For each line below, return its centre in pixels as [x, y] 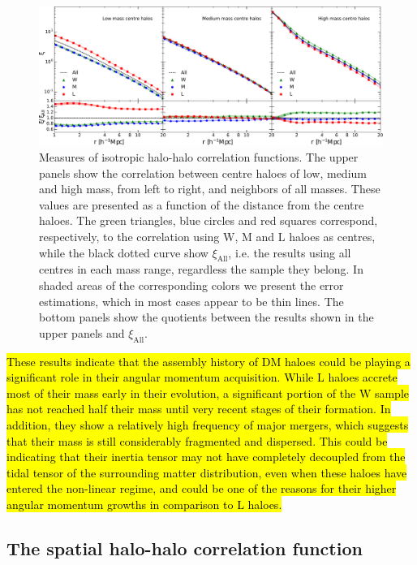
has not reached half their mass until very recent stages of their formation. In [199, 409]
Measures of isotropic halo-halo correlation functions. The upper [199, 157]
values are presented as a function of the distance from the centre [202, 204]
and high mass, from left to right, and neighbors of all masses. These [210, 189]
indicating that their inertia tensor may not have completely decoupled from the [206, 457]
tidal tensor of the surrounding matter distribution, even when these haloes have [207, 472]
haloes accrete [363, 377]
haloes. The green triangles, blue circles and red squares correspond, [208, 220]
